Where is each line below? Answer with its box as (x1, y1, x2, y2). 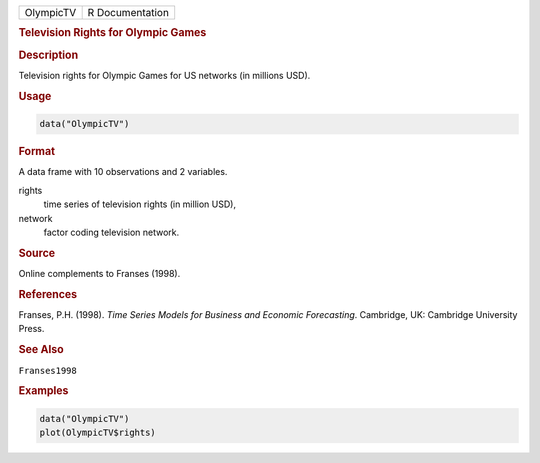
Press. (18, 323, 45, 335)
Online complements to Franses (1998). (18, 268, 181, 280)
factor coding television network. (43, 226, 180, 238)
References (18, 287, 78, 301)
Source (18, 246, 56, 260)
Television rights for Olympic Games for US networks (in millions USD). (18, 69, 311, 81)
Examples (18, 384, 69, 398)
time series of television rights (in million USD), (43, 198, 237, 210)
